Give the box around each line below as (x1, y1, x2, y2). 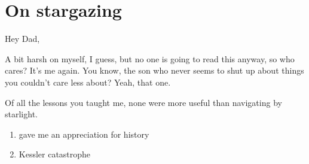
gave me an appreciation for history (19, 127, 149, 140)
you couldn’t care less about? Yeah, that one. (5, 75, 171, 88)
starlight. (5, 108, 38, 120)
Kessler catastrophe (19, 148, 91, 160)
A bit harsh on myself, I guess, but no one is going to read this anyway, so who (5, 52, 295, 65)
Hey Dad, (5, 32, 40, 45)
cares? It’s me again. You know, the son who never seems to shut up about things (5, 64, 304, 77)
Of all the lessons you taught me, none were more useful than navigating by (5, 96, 282, 108)
